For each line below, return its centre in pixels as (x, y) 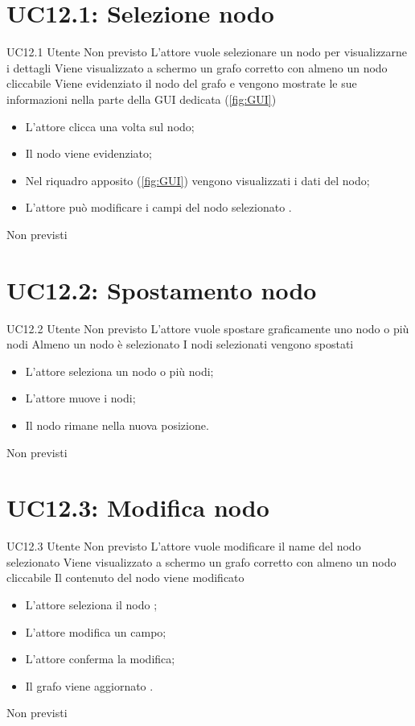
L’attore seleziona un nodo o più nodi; (119, 371)
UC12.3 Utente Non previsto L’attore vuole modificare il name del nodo (184, 546)
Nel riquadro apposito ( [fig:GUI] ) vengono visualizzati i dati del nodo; (197, 180)
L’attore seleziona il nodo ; (91, 605)
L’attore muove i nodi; (80, 398)
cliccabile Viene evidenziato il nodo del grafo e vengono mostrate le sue (182, 83)
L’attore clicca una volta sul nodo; (110, 126)
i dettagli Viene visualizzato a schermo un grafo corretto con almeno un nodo (197, 67)
